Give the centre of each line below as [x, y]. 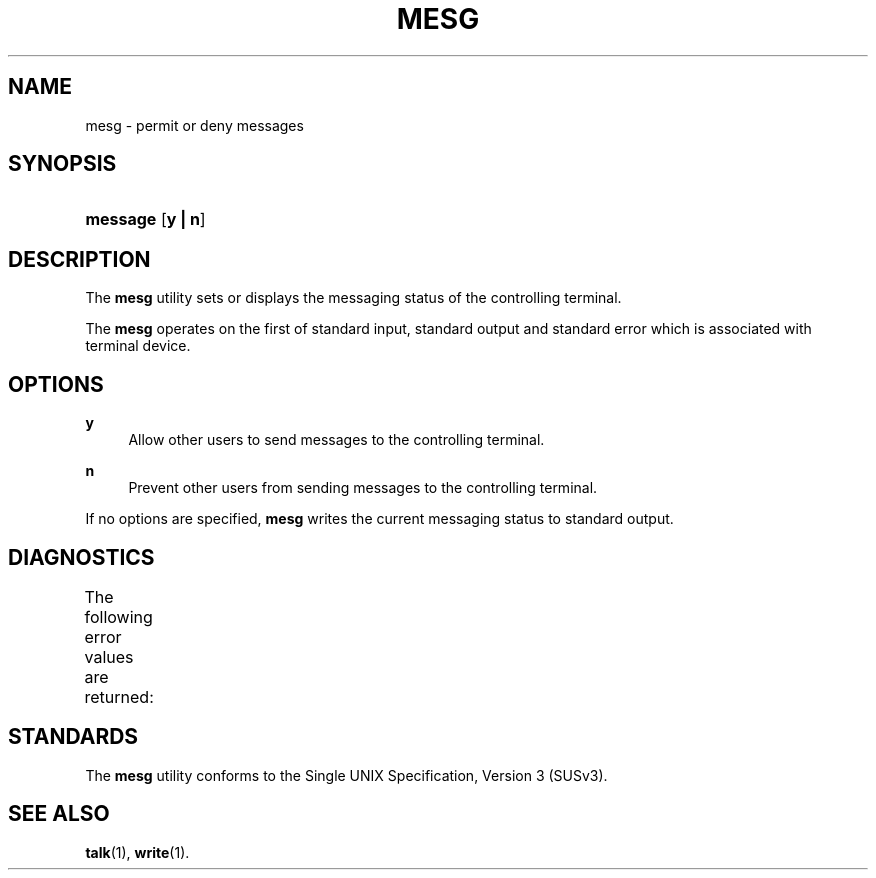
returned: [119, 696]
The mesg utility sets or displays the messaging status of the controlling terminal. [353, 298]
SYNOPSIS [62, 164]
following [118, 616]
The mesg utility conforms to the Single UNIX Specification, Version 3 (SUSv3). [346, 775]
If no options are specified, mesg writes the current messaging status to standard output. [379, 519]
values [109, 656]
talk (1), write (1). [137, 852]
